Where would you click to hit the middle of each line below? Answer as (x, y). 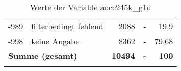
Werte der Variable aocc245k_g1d (90, 7)
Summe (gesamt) (43, 56)
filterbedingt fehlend (67, 26)
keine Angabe (55, 41)
